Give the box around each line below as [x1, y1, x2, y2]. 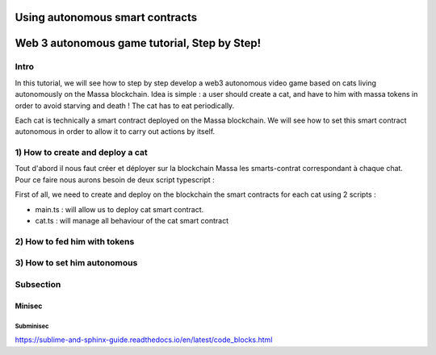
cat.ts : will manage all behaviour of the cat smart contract [35, 216, 229, 226]
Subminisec [15, 322, 49, 330]
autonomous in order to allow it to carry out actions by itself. [15, 127, 216, 136]
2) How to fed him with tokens [15, 236, 135, 247]
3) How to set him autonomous [15, 257, 138, 269]
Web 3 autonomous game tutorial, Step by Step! [15, 36, 262, 50]
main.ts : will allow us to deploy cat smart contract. [35, 204, 204, 214]
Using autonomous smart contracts [15, 10, 198, 24]
